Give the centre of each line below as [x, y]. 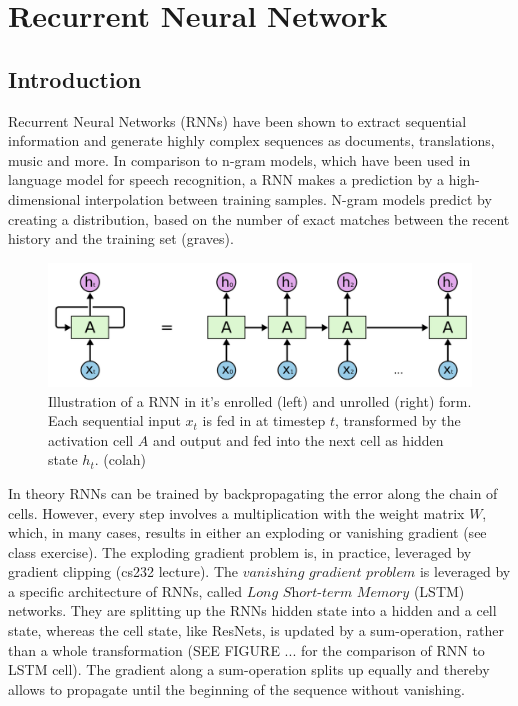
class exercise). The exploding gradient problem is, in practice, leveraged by [240, 551]
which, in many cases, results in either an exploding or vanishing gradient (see [247, 532]
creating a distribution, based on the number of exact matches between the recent [259, 218]
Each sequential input [114, 420]
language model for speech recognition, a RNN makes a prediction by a [226, 179]
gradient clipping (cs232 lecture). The [123, 571]
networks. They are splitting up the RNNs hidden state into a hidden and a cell [252, 610]
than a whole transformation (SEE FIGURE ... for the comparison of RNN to [246, 649]
